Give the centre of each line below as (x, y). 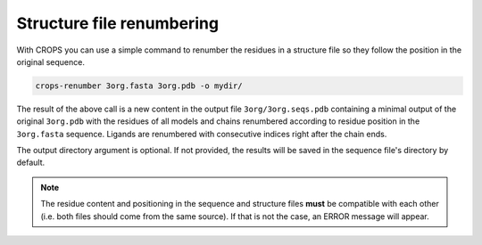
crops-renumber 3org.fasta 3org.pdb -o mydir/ (139, 86)
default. (31, 163)
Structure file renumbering (117, 23)
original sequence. (50, 61)
